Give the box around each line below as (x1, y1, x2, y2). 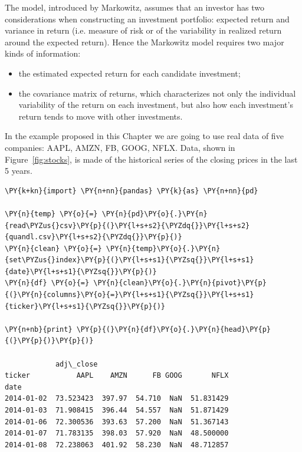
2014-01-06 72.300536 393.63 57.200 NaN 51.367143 (5, 417, 229, 426)
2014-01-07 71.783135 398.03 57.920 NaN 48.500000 (5, 429, 229, 438)
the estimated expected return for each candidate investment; (18, 67, 241, 79)
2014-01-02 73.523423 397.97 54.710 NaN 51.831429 (5, 394, 229, 403)
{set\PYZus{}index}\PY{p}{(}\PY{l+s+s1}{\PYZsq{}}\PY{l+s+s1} (5, 256, 254, 265)
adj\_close (55, 359, 98, 368)
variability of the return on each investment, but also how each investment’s (18, 98, 293, 111)
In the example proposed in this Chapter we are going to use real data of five (5, 130, 284, 142)
